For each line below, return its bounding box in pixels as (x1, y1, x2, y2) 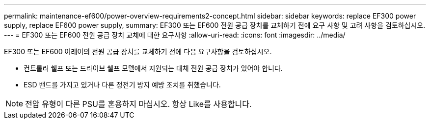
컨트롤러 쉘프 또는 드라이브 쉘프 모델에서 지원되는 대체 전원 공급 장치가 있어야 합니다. (24, 64, 283, 72)
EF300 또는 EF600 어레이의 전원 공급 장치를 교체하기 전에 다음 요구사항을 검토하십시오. (4, 47, 272, 56)
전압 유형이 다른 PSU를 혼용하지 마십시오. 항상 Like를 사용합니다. (25, 99, 252, 109)
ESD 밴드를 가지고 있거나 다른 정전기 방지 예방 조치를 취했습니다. (24, 81, 221, 89)
